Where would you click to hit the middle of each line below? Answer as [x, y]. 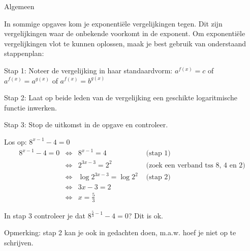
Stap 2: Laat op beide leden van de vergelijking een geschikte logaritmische [121, 97]
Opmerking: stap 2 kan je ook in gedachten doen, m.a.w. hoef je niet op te [120, 232]
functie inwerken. [30, 107]
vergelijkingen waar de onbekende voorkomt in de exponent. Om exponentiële [125, 33]
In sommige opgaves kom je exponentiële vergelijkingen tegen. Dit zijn [113, 23]
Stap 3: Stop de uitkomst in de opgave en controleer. [86, 124]
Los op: [15, 141]
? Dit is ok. [146, 215]
